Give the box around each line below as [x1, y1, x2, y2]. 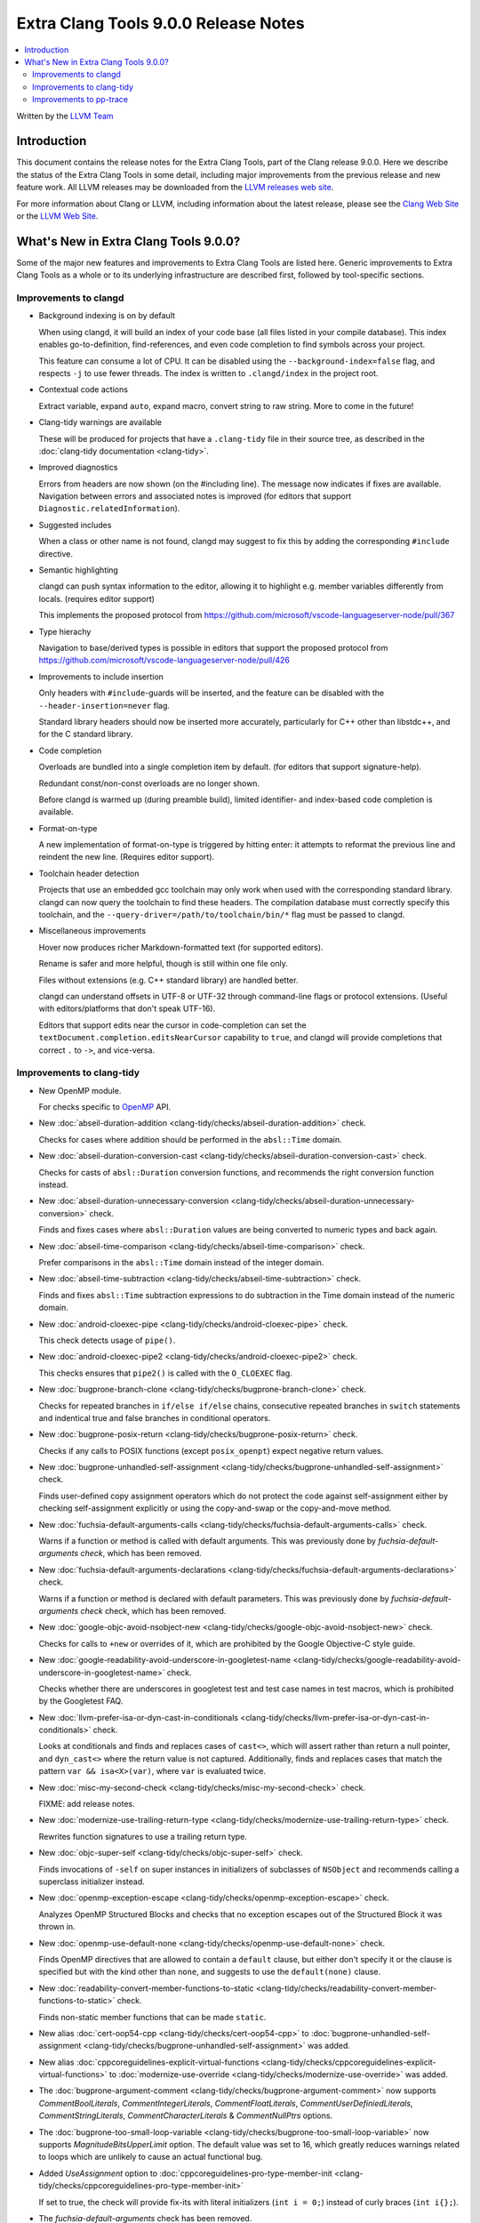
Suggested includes [38, 519, 112, 530]
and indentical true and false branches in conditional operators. [38, 1412, 271, 1423]
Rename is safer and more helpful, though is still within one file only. [38, 959, 288, 969]
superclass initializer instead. [38, 1876, 146, 1887]
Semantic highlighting [38, 565, 119, 575]
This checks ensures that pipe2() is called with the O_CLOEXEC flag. [38, 1368, 292, 1378]
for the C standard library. [38, 729, 133, 740]
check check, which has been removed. [80, 1605, 227, 1616]
